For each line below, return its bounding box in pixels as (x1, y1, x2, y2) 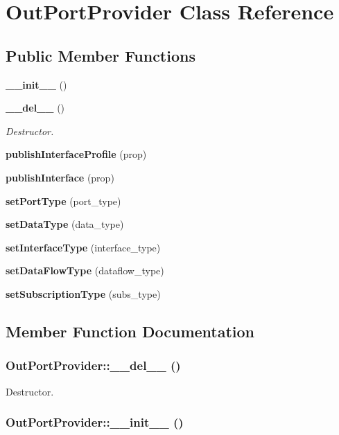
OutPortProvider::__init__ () (6, 414, 184, 431)
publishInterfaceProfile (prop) (6, 147, 147, 161)
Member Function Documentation (6, 320, 255, 341)
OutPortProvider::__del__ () (6, 357, 181, 374)
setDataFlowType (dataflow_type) (6, 263, 164, 278)
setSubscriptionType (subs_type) (6, 286, 161, 301)
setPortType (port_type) (6, 193, 121, 208)
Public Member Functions (6, 44, 195, 66)
